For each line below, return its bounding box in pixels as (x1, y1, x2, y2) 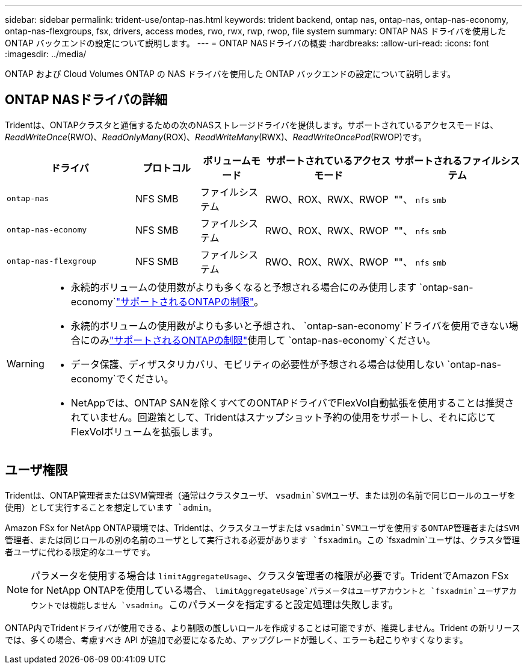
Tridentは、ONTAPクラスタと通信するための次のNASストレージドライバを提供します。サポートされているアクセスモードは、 (5, 119, 499, 130)
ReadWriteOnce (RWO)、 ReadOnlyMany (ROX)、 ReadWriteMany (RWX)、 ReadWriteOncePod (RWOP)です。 (5, 131, 427, 142)
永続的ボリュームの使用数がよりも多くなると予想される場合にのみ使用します (70, 281, 417, 293)
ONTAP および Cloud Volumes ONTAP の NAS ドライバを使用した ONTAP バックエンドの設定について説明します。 (5, 69, 456, 79)
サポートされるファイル (394, 154, 501, 167)
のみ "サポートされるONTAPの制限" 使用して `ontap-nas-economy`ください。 (90, 334, 436, 346)
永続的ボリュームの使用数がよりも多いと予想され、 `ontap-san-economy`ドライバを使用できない (70, 319, 509, 332)
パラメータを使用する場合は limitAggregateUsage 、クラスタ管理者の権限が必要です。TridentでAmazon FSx (31, 569, 509, 582)
